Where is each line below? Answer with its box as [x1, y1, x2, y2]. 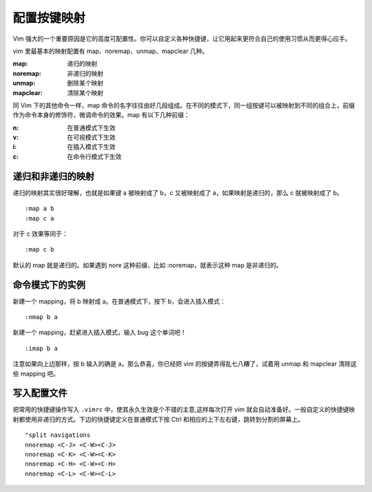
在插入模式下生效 [67, 143, 116, 151]
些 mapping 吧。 [12, 369, 60, 378]
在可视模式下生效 [67, 133, 116, 141]
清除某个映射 [67, 88, 103, 96]
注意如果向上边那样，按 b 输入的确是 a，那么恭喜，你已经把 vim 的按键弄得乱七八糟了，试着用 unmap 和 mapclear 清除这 [12, 360, 358, 368]
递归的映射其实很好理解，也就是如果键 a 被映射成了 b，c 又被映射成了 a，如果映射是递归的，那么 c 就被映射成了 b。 [12, 188, 344, 196]
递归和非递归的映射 [12, 170, 94, 182]
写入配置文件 [12, 387, 68, 399]
